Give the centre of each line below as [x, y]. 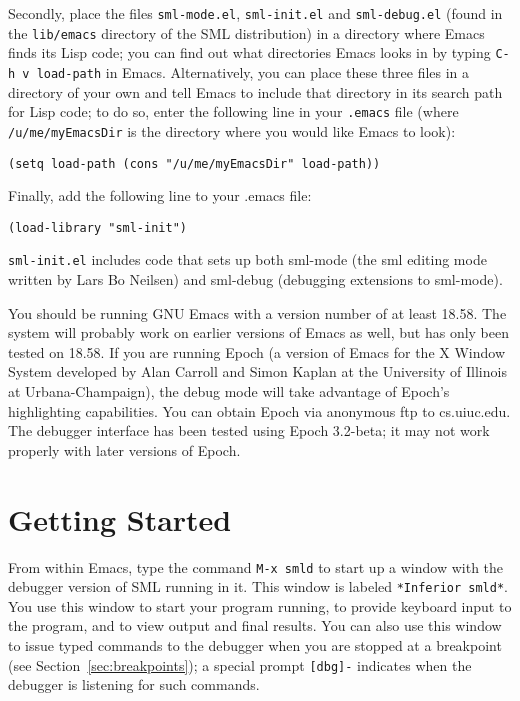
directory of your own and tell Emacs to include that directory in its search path [255, 91]
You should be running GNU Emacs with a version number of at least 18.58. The [257, 312]
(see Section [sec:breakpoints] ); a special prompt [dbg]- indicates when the [240, 664]
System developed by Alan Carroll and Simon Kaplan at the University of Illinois [257, 371]
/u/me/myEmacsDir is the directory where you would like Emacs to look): [232, 130]
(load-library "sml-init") [97, 227]
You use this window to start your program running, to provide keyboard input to [260, 605]
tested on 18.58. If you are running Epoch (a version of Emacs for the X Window [257, 351]
